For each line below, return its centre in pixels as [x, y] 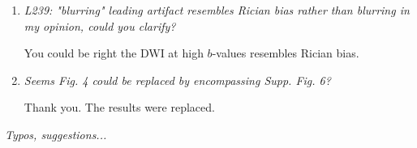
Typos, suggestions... [56, 134]
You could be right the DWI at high [114, 53]
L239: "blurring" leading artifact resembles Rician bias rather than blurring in [217, 10]
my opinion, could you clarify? [100, 25]
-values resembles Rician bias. [286, 53]
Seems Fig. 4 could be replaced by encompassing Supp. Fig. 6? [177, 80]
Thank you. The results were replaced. [119, 107]
